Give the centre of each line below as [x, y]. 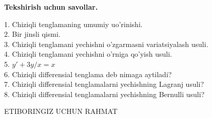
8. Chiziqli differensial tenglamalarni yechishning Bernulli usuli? [104, 94]
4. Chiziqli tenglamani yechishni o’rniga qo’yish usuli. [88, 54]
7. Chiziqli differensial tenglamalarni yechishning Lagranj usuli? [104, 84]
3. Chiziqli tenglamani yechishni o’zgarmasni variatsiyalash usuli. [106, 44]
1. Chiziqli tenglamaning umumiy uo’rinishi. [73, 24]
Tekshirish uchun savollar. [51, 7]
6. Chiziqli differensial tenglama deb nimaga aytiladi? [88, 74]
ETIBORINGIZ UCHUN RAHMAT [61, 111]
